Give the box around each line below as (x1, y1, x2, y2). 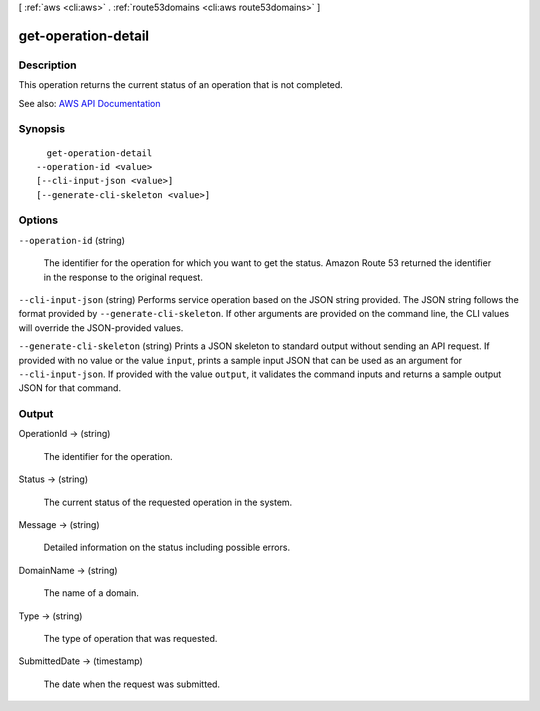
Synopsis (18, 122, 65, 136)
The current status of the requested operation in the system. (43, 496, 293, 508)
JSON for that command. (18, 382, 122, 394)
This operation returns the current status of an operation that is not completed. (18, 79, 344, 91)
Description (18, 58, 77, 72)
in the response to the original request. (43, 271, 204, 283)
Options (18, 213, 59, 227)
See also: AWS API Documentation (18, 97, 161, 109)
